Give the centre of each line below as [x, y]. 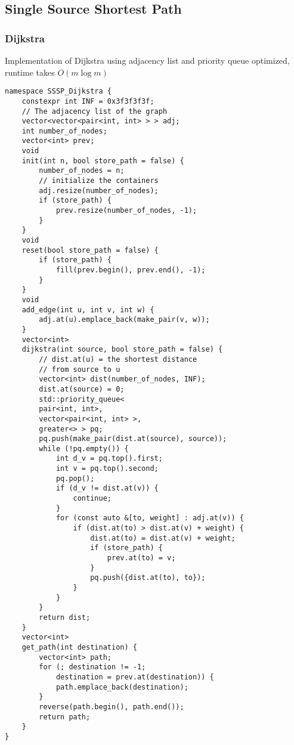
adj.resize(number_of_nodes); [99, 190]
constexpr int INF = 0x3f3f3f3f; [88, 101]
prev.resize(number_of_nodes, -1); [126, 211]
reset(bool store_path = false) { [90, 250]
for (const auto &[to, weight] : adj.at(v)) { [150, 518]
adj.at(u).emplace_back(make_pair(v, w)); [124, 320]
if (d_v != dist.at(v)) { [107, 488]
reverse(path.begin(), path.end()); [112, 707]
